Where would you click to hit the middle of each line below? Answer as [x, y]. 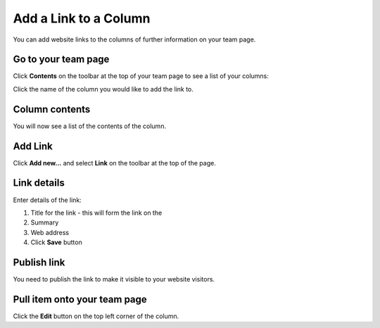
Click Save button [56, 242]
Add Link [33, 146]
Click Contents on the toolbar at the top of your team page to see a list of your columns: [141, 76]
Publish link [39, 262]
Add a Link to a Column [82, 18]
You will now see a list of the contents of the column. [90, 126]
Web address [50, 232]
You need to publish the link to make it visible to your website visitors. [114, 279]
